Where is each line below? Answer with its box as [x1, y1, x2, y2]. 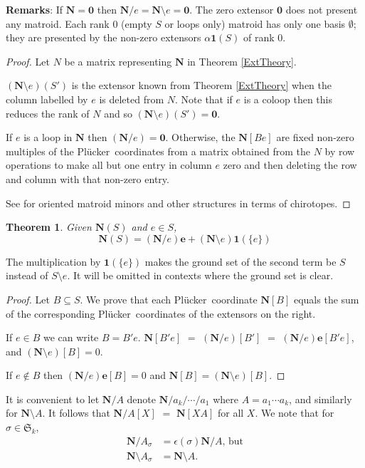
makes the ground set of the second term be [144, 254, 337, 269]
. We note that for [255, 405, 334, 420]
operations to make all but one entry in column [6, 157, 212, 172]
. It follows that [42, 405, 110, 420]
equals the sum [293, 291, 359, 306]
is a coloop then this [243, 91, 332, 106]
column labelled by [6, 91, 88, 106]
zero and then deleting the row [223, 157, 357, 172]
